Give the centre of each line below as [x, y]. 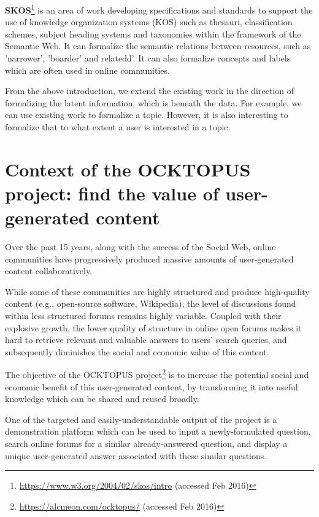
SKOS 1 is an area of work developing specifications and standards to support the [159, 9]
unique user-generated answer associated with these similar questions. [136, 455]
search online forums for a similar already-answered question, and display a [146, 444]
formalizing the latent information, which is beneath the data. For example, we [153, 102]
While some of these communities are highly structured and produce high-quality [157, 291]
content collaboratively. [49, 271]
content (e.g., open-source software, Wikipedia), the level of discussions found [151, 303]
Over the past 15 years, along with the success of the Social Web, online [140, 247]
